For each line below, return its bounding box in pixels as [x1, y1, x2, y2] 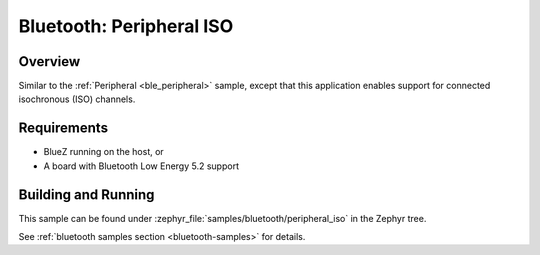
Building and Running [18, 186, 155, 203]
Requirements [18, 120, 109, 137]
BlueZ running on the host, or [43, 146, 164, 158]
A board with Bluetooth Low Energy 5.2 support [43, 160, 240, 172]
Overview [18, 53, 81, 70]
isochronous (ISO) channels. [18, 93, 136, 105]
